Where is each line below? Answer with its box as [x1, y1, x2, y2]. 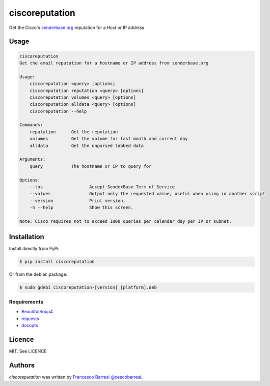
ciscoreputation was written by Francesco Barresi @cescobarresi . [9, 374, 143, 380]
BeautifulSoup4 [21, 309, 53, 315]
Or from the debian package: [9, 271, 68, 277]
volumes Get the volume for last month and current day [29, 136, 188, 142]
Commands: [19, 122, 43, 128]
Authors [9, 361, 35, 369]
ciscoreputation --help [29, 108, 87, 114]
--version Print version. [29, 198, 126, 204]
